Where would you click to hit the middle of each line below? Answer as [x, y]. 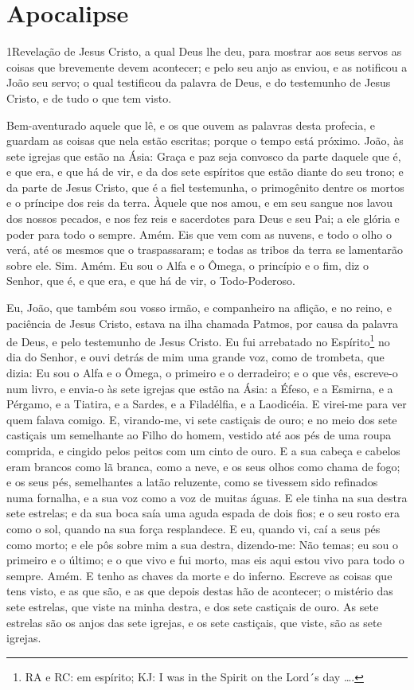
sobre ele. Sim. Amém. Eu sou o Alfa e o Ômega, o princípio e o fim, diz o [187, 265]
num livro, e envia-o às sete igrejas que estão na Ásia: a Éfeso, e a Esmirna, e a [200, 388]
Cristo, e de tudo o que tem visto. [89, 97]
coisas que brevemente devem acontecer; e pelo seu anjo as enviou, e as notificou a [207, 66]
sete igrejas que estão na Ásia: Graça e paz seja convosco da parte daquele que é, [204, 156]
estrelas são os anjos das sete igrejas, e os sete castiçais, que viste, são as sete [194, 622]
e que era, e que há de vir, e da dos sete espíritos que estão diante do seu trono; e [205, 172]
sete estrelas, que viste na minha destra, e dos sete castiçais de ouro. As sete [193, 606]
